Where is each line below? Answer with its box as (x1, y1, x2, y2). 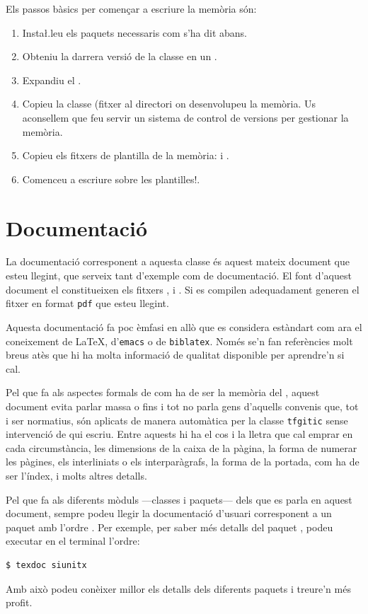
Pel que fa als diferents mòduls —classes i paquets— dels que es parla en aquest (6, 492, 352, 506)
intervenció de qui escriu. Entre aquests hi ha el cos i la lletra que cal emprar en (6, 427, 353, 441)
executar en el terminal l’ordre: (6, 533, 140, 548)
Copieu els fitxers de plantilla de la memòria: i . (22, 148, 229, 163)
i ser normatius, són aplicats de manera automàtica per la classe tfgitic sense (6, 412, 348, 427)
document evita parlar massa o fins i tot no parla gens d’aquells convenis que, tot (6, 398, 359, 413)
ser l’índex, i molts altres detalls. (6, 468, 147, 482)
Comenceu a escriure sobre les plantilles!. (22, 171, 200, 186)
